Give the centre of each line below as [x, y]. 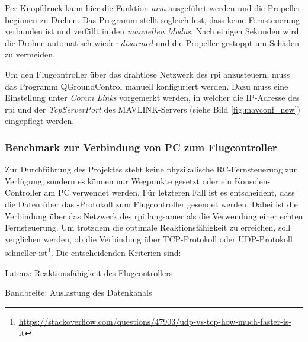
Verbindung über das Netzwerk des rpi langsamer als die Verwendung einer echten [154, 215]
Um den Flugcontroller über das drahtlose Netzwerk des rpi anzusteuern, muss [147, 74]
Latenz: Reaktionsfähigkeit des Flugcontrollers [89, 272]
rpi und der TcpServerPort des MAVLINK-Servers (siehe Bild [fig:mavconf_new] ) [153, 109]
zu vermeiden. [30, 54]
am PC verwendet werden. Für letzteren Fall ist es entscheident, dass [169, 192]
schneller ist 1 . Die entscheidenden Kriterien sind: [93, 252]
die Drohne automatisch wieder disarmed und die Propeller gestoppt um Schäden [152, 42]
